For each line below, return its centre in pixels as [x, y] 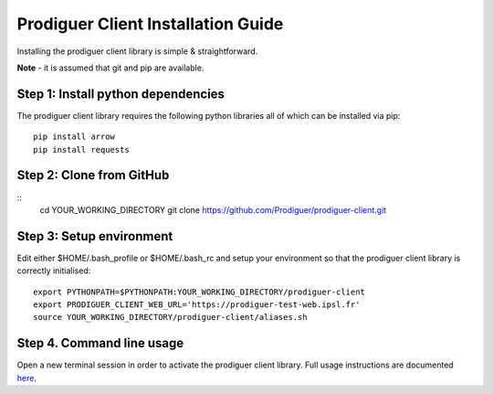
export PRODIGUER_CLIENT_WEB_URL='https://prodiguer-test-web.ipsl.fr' [197, 305]
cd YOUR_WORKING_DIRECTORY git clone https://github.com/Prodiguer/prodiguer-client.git [213, 209]
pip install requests [81, 149]
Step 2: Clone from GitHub [93, 175]
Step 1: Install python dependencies [121, 94]
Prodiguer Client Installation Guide [150, 24]
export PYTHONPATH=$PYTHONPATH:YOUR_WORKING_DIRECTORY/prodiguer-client [199, 292]
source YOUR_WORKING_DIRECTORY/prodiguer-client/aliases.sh [170, 317]
